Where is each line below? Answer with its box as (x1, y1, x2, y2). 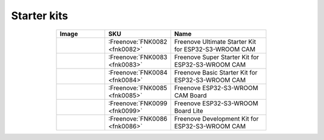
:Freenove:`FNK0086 (108, 114, 167, 123)
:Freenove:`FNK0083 (108, 53, 167, 61)
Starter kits (11, 9, 68, 22)
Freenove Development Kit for (174, 114, 259, 123)
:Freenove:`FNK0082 (108, 37, 167, 46)
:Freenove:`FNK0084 (108, 68, 168, 76)
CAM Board (174, 91, 207, 99)
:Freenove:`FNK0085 (108, 84, 167, 92)
